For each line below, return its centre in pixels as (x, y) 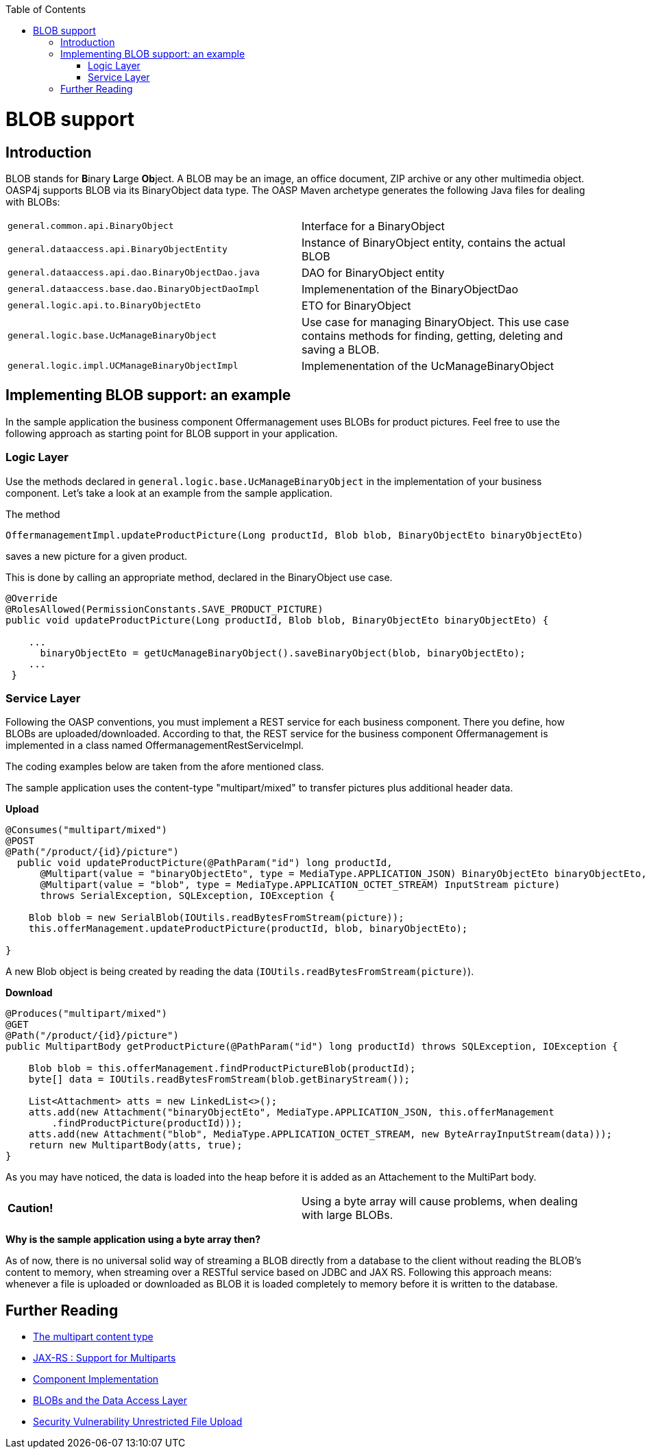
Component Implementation (96, 1379)
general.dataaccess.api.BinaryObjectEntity (118, 249)
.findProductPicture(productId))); (147, 1123)
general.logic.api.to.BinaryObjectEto (104, 306)
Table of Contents (46, 9)
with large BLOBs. (347, 1215)
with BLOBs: (33, 201)
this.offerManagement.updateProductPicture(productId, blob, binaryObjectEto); (248, 929)
